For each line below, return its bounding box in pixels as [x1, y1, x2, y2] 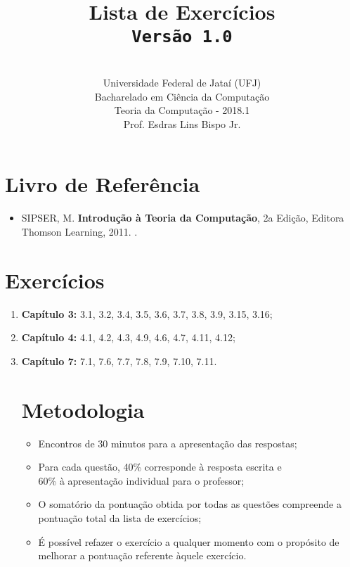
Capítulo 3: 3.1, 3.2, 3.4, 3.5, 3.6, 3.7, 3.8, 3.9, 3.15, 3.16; [21, 306, 273, 321]
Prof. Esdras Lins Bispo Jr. [123, 116, 241, 131]
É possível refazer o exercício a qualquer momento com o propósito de [38, 534, 339, 549]
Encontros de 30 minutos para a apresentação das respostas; [38, 435, 297, 450]
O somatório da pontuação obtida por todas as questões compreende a [38, 497, 342, 511]
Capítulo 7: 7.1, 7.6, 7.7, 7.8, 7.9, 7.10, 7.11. [21, 353, 217, 368]
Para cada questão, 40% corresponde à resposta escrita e [38, 459, 282, 474]
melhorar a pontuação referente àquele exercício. [38, 548, 247, 563]
